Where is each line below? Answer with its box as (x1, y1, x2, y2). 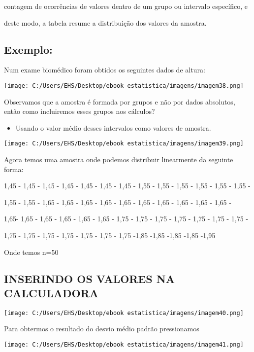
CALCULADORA (4, 285, 99, 301)
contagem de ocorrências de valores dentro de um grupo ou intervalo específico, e (4, 1, 248, 11)
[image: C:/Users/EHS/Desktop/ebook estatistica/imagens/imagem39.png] (4, 140, 244, 147)
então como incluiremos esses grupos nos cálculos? (4, 106, 155, 116)
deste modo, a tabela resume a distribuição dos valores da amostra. (4, 17, 207, 28)
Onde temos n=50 (4, 246, 59, 257)
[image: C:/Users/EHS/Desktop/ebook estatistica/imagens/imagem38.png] (4, 82, 244, 89)
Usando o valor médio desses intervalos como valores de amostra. (15, 122, 211, 133)
